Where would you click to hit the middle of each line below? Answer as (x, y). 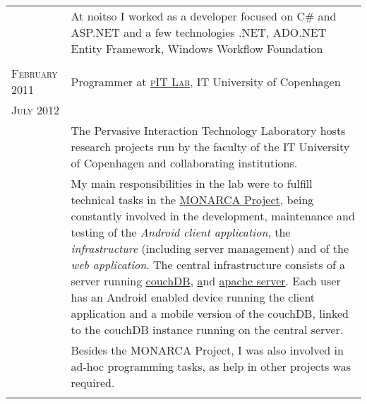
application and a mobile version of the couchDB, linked (210, 313)
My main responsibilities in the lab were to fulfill (192, 183)
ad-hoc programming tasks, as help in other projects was (211, 366)
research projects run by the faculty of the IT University (210, 147)
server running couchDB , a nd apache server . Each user (206, 281)
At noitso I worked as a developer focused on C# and (204, 16)
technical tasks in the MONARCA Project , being (192, 200)
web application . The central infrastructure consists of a (208, 265)
